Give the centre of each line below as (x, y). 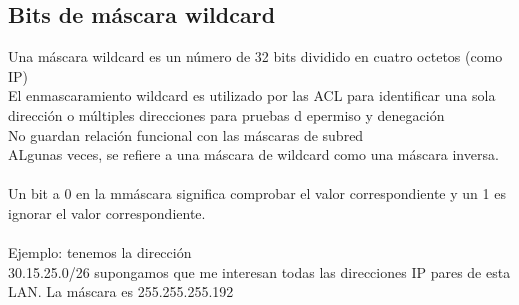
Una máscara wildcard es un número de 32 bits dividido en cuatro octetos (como (255, 56)
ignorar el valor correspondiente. (107, 212)
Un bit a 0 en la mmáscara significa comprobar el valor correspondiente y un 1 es (257, 193)
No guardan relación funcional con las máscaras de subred (186, 134)
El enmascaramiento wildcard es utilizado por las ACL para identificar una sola (252, 95)
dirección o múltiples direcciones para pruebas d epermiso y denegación (226, 114)
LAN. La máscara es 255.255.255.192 (121, 291)
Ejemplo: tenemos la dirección (100, 252)
